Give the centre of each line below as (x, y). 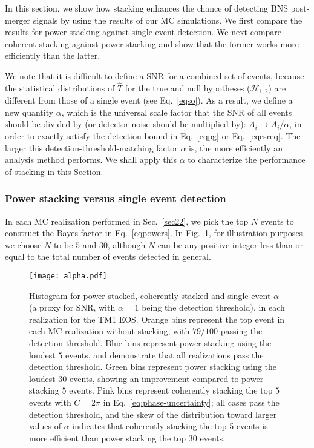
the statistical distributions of (60, 87)
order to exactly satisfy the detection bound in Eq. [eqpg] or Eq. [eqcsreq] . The (153, 136)
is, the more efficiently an (236, 147)
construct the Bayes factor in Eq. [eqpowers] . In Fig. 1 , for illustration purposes (154, 233)
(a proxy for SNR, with (72, 307)
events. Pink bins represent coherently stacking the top (171, 390)
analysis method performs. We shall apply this (91, 160)
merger (18, 20)
